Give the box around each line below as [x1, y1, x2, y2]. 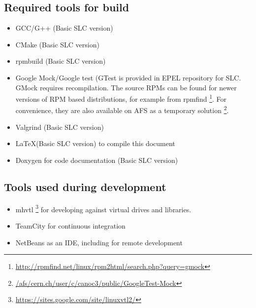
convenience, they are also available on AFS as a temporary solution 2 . [15, 104, 229, 115]
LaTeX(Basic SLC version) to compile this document [15, 138, 175, 149]
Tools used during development [4, 179, 166, 194]
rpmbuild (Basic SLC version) [15, 56, 106, 66]
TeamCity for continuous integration [15, 220, 126, 231]
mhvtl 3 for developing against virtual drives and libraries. [15, 202, 192, 214]
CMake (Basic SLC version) [15, 39, 99, 49]
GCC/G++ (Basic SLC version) [15, 23, 113, 33]
